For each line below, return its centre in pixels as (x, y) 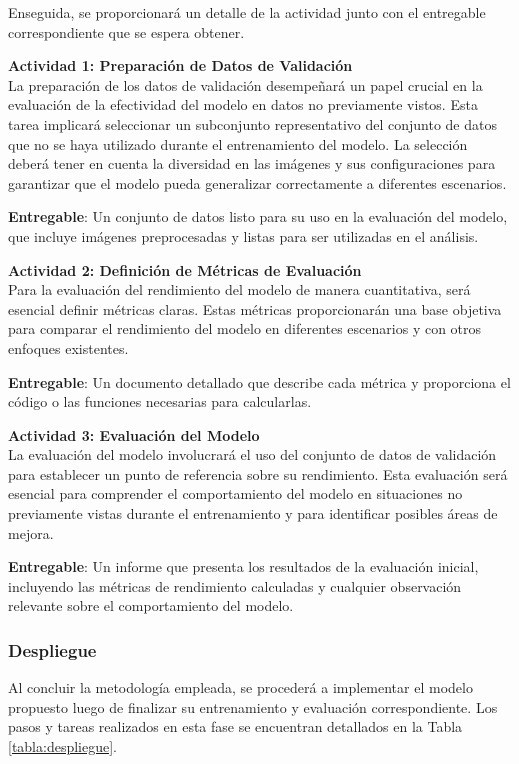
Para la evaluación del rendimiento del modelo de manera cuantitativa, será (239, 289)
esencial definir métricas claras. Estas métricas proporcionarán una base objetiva (255, 308)
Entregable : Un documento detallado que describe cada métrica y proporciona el (259, 381)
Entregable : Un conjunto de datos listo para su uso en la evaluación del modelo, (258, 216)
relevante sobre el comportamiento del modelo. (151, 605)
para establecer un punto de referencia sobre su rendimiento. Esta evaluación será (258, 473)
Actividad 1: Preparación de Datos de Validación (180, 65)
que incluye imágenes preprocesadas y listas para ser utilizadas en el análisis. (243, 235)
